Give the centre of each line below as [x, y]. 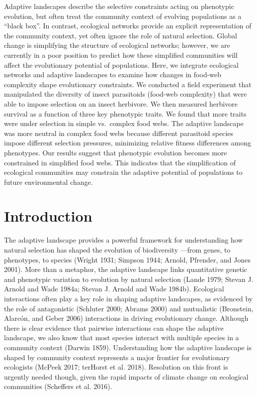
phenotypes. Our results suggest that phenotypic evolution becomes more [116, 152]
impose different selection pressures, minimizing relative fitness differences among [128, 143]
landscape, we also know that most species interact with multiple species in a [122, 337]
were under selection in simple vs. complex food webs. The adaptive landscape [124, 123]
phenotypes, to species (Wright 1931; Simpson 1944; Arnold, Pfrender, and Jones [128, 259]
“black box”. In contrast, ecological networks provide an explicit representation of [128, 26]
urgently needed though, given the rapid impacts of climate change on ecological [126, 376]
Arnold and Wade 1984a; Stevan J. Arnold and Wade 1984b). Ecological [114, 289]
